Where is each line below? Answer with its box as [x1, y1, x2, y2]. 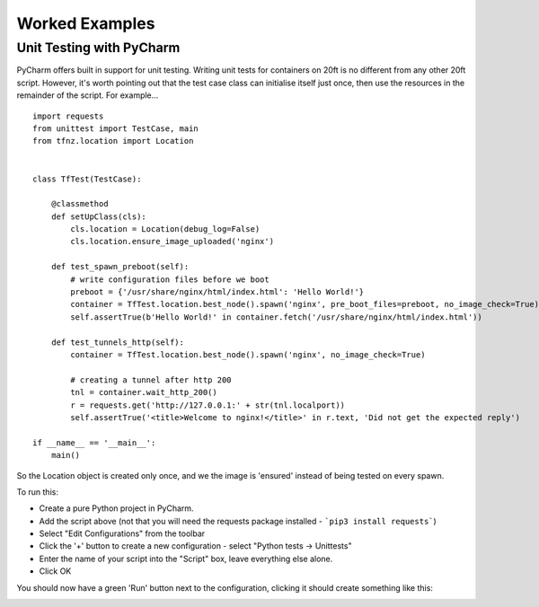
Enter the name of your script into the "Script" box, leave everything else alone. [39, 553, 333, 564]
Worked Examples [16, 13, 155, 33]
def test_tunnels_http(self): [50, 337, 184, 347]
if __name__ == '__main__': [32, 437, 156, 448]
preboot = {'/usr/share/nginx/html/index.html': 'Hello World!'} [70, 287, 365, 297]
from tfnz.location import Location [32, 136, 194, 146]
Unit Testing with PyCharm [16, 40, 181, 56]
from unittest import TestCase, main [32, 123, 199, 134]
